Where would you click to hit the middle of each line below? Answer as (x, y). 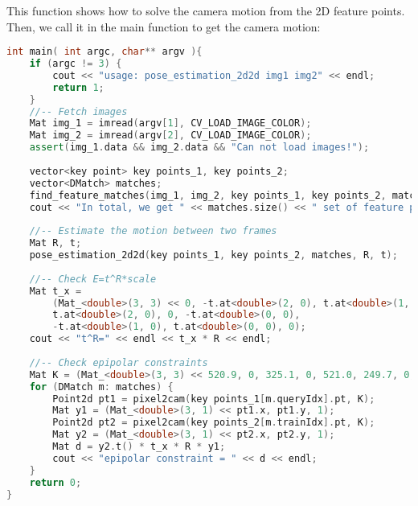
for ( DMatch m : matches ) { (101, 387)
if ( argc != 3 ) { (76, 64)
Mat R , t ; (55, 243)
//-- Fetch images (78, 111)
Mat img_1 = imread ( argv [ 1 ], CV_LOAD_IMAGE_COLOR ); (170, 123)
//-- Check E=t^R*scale (93, 279)
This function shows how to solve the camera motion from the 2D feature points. (206, 10)
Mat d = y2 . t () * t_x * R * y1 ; (139, 447)
